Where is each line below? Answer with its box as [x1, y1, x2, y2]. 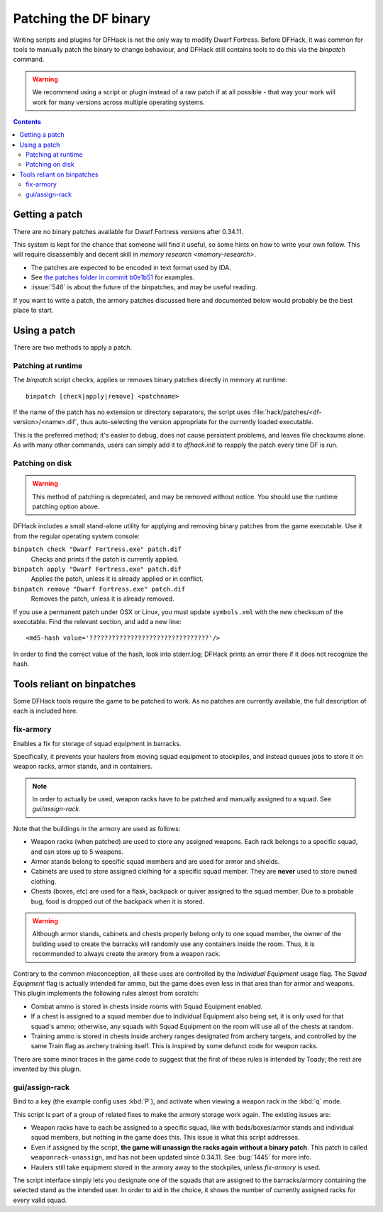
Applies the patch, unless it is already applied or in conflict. [30, 574, 204, 583]
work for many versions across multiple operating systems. [32, 98, 206, 106]
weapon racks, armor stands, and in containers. [13, 762, 152, 771]
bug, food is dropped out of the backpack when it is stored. [30, 897, 205, 906]
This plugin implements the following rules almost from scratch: [13, 989, 199, 998]
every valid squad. [13, 1196, 67, 1204]
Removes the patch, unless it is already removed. [30, 594, 174, 603]
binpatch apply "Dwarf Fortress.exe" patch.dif [13, 565, 182, 573]
